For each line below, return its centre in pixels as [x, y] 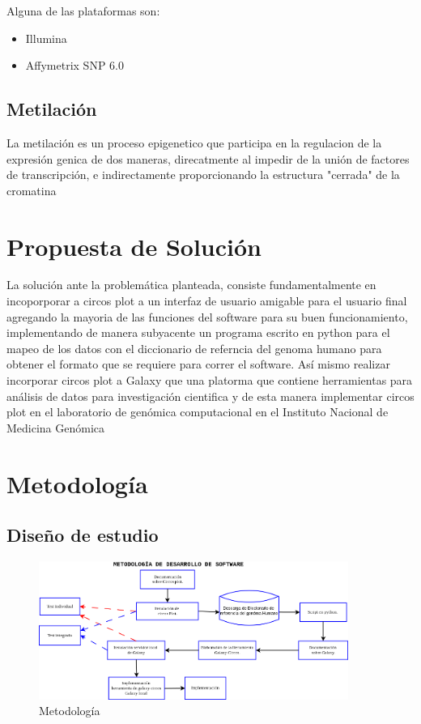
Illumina [46, 38]
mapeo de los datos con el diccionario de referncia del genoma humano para [194, 348]
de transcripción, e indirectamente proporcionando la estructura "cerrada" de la [203, 175]
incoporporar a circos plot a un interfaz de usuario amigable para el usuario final [207, 301]
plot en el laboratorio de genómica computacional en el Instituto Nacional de [198, 412]
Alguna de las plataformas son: [83, 11]
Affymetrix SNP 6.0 [74, 65]
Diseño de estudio [83, 535]
